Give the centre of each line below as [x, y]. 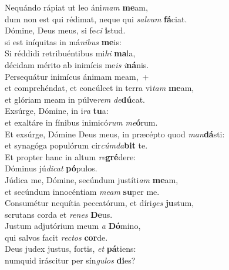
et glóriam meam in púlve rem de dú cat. [75, 99]
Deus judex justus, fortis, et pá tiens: [70, 249]
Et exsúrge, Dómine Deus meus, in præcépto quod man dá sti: [115, 134]
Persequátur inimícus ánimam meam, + [77, 76]
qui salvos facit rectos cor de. [56, 237]
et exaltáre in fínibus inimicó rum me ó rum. [81, 122]
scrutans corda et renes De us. [59, 214]
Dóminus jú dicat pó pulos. [51, 168]
